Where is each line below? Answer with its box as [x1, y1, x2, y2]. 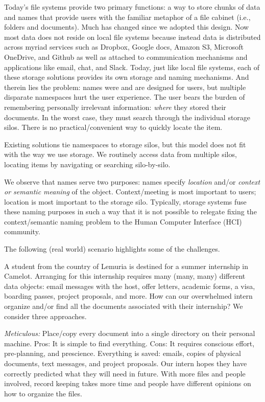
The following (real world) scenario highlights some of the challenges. [4, 243, 220, 254]
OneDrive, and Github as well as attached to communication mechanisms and [4, 51, 248, 62]
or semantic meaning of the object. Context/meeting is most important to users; [4, 186, 256, 197]
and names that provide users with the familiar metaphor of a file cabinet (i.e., [4, 11, 251, 22]
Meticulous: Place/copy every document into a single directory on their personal [4, 328, 255, 339]
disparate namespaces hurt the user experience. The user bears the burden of [4, 92, 245, 102]
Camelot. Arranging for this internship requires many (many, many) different [4, 271, 246, 281]
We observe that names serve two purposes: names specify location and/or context [4, 176, 260, 187]
